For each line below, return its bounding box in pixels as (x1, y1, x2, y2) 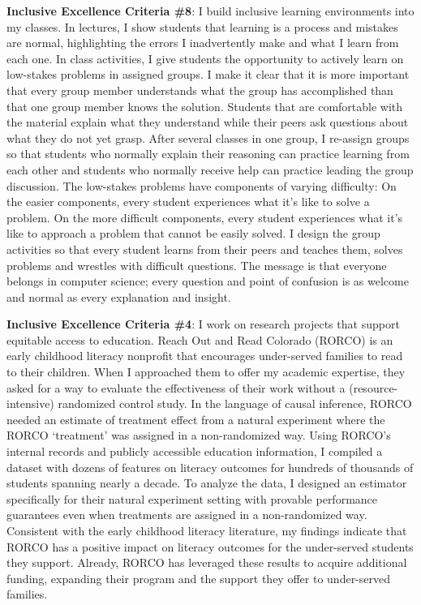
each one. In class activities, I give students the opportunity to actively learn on (6, 49, 404, 67)
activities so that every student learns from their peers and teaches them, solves (6, 240, 403, 257)
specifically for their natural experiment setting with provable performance (6, 490, 378, 507)
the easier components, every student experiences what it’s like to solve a (6, 193, 370, 210)
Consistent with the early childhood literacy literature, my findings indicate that (6, 522, 407, 538)
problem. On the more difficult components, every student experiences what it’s (6, 208, 403, 225)
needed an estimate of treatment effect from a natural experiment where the (6, 410, 385, 427)
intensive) (6, 395, 54, 412)
